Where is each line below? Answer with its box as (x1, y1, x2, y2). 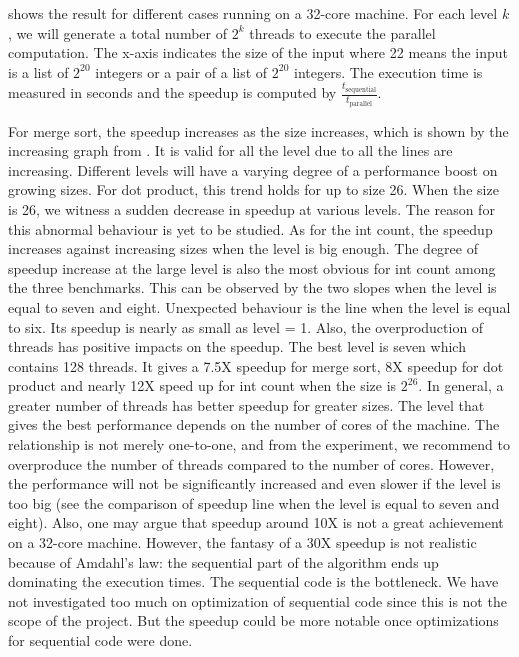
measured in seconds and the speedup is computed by (8, 82, 337, 103)
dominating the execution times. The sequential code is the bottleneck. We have (8, 571, 499, 592)
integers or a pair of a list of (95, 61, 268, 82)
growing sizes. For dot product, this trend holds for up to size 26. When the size (8, 179, 499, 200)
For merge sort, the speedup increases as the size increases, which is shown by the (8, 120, 509, 141)
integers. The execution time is (294, 61, 483, 82)
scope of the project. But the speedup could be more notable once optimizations (8, 610, 499, 631)
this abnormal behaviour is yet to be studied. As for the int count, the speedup (8, 218, 493, 239)
